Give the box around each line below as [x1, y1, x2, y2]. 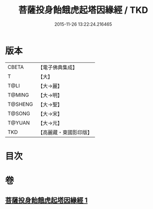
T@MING [7, 91, 29, 98]
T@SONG [7, 110, 31, 117]
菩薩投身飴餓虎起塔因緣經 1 [5, 196, 88, 205]
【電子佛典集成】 [38, 64, 78, 71]
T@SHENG [7, 101, 33, 107]
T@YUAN [7, 119, 30, 126]
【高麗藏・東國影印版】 [38, 129, 93, 136]
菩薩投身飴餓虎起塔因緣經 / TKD [18, 4, 149, 16]
